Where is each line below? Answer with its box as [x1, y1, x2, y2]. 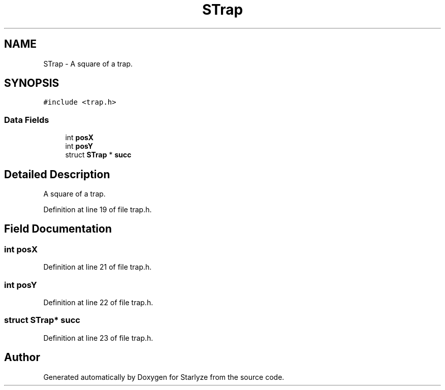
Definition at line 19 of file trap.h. [43, 205, 152, 214]
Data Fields [4, 114, 49, 125]
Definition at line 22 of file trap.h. [43, 298, 153, 307]
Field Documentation [4, 222, 112, 236]
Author [4, 351, 40, 364]
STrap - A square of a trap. [43, 59, 133, 68]
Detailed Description [4, 168, 110, 181]
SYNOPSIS [4, 77, 59, 90]
